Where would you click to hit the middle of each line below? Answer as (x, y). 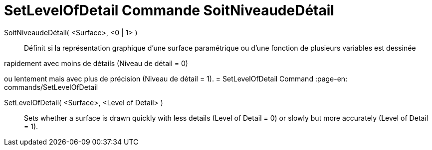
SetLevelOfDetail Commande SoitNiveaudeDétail (169, 10)
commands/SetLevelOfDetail (51, 87)
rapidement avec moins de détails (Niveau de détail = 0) (96, 63)
